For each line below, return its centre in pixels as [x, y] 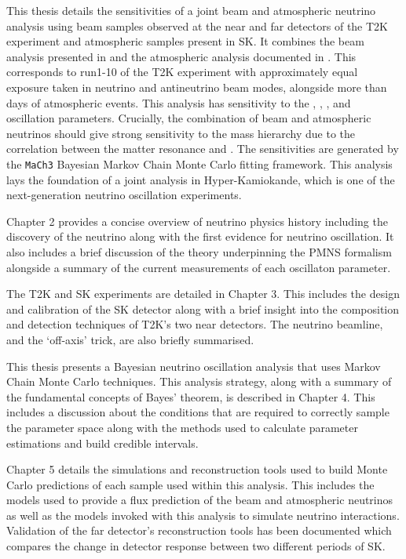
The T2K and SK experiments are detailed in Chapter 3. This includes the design [203, 294]
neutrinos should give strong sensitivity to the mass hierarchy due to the [181, 133]
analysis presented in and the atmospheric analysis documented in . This [181, 56]
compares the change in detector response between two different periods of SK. [196, 546]
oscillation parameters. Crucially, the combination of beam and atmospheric [189, 118]
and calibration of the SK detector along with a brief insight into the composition [203, 309]
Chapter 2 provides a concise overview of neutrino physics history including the [197, 221]
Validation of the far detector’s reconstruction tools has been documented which [199, 530]
